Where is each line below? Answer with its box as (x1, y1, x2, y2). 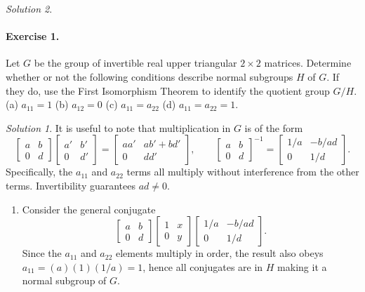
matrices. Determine (264, 55, 352, 70)
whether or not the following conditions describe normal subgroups (6, 69, 293, 84)
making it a (277, 259, 327, 274)
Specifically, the (6, 164, 73, 179)
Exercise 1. (6, 29, 60, 44)
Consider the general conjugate (22, 201, 156, 216)
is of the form (244, 120, 303, 135)
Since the (22, 246, 62, 260)
